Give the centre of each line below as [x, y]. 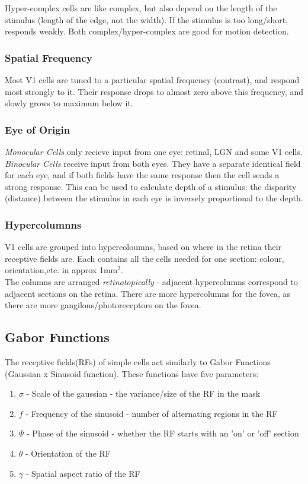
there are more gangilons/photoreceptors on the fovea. [103, 305]
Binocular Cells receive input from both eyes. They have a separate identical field [153, 163]
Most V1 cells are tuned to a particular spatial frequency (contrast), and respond [152, 80]
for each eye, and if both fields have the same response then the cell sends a [142, 175]
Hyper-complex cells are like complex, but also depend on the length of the [141, 8]
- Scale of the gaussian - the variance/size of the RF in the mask [143, 393]
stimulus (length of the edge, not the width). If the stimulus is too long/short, [147, 19]
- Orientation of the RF [68, 453]
